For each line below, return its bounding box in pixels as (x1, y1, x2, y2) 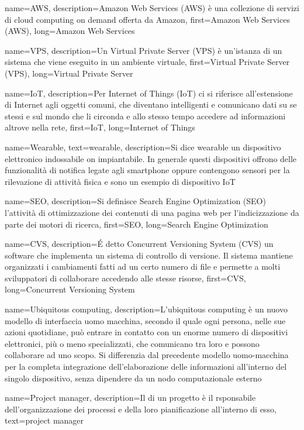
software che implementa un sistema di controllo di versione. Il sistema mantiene (5, 249, 293, 261)
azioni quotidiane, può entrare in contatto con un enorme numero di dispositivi (5, 326, 288, 338)
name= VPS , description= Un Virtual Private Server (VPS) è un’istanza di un (5, 44, 282, 56)
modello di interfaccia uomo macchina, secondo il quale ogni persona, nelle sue (5, 314, 286, 326)
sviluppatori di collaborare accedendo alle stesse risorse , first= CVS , (5, 271, 246, 284)
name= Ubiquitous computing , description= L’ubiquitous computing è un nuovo (5, 303, 288, 315)
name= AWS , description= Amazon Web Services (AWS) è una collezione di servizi (5, 2, 299, 13)
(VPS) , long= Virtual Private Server (5, 67, 133, 79)
